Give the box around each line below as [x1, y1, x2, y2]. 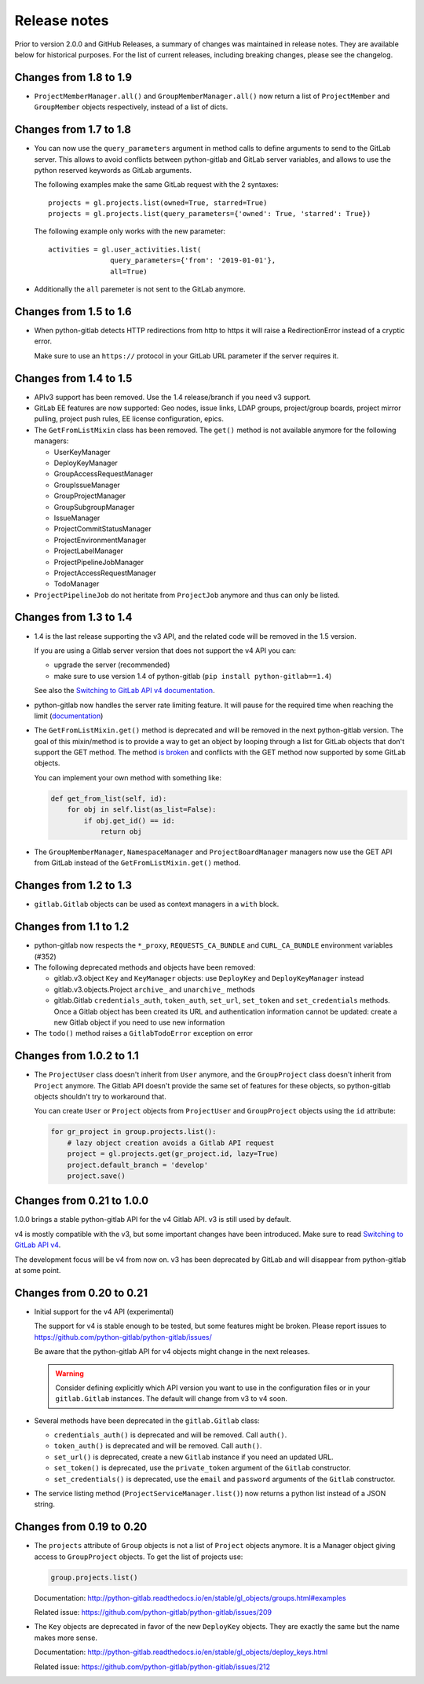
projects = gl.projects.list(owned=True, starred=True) [48, 198, 268, 207]
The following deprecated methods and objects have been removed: [34, 963, 255, 972]
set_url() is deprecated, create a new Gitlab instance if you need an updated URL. [53, 1452, 334, 1462]
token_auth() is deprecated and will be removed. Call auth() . [53, 1441, 262, 1451]
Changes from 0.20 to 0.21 [14, 1286, 148, 1300]
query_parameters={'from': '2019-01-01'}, [110, 256, 276, 265]
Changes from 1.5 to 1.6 [14, 305, 133, 318]
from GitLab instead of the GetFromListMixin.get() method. [34, 858, 241, 868]
